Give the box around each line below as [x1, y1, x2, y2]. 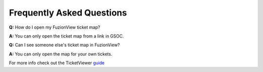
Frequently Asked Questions [9, 7, 127, 18]
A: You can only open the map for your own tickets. [9, 51, 113, 57]
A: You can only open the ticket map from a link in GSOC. [9, 33, 124, 39]
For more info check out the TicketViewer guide [9, 60, 105, 66]
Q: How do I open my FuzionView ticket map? [9, 24, 100, 30]
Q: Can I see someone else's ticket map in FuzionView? [9, 42, 120, 48]
